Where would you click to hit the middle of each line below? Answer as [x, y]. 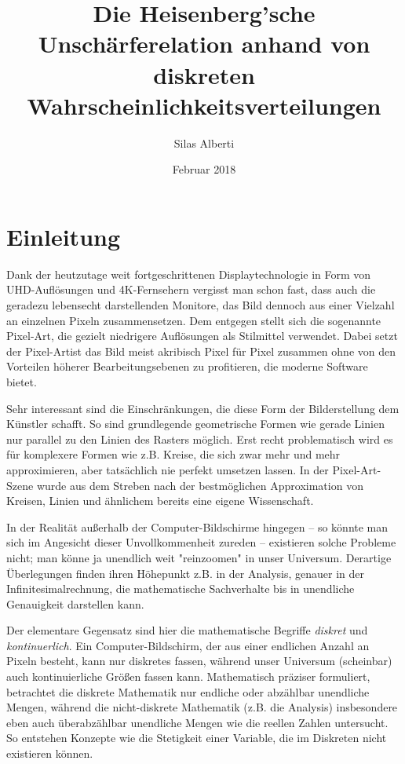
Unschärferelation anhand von [204, 44]
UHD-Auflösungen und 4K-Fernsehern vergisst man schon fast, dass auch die [191, 289]
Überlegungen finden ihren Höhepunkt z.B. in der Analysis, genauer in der [185, 573]
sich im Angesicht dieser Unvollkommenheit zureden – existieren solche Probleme [201, 542]
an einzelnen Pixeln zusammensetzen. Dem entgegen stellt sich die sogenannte [194, 320]
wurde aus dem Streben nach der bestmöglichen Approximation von [200, 485]
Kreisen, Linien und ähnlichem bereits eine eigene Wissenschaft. [160, 501]
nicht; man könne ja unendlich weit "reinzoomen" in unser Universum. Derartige [199, 557]
